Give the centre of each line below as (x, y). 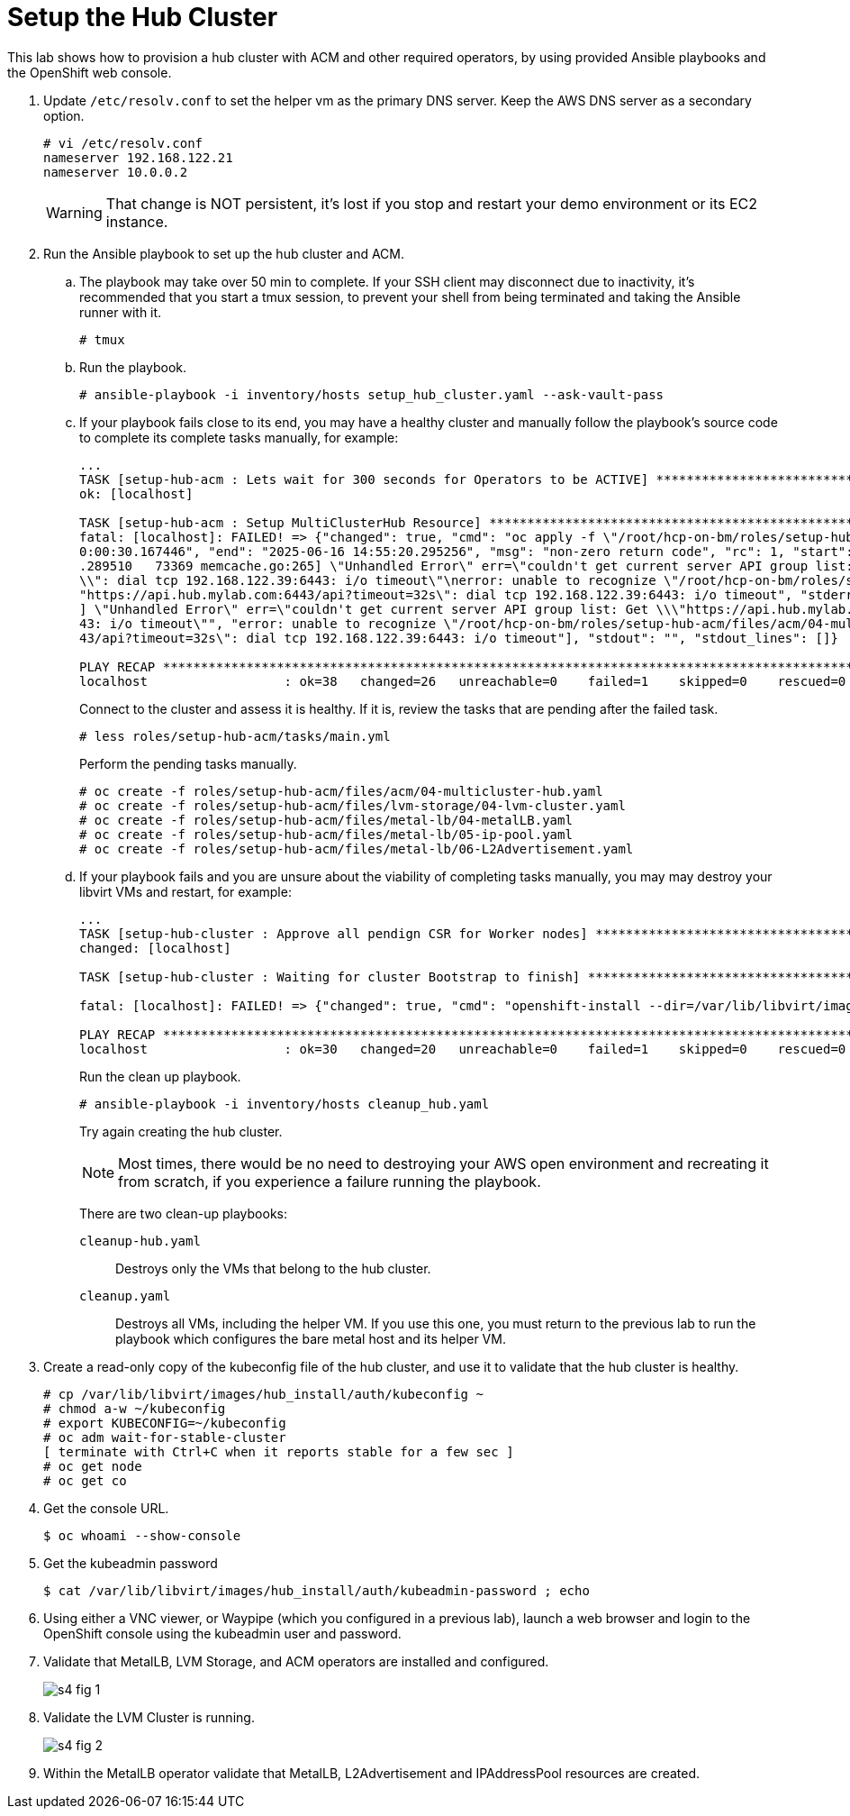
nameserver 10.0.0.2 (116, 172)
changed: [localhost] (155, 948)
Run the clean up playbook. (160, 1076)
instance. (137, 221)
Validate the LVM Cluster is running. (149, 1717)
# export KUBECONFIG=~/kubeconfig (165, 1423)
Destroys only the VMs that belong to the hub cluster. (273, 1268)
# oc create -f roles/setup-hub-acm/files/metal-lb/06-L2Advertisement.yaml (357, 849)
